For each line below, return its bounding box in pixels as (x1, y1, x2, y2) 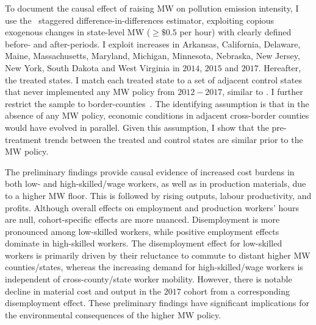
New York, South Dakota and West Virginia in (5, 61, 180, 74)
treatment (5, 133, 42, 145)
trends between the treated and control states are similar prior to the (44, 133, 303, 145)
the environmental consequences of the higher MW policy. (5, 308, 221, 321)
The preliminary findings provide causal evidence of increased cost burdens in (5, 165, 295, 178)
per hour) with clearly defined (179, 26, 292, 38)
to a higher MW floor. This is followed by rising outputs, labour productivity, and (5, 189, 312, 201)
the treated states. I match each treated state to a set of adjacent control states (5, 73, 302, 86)
